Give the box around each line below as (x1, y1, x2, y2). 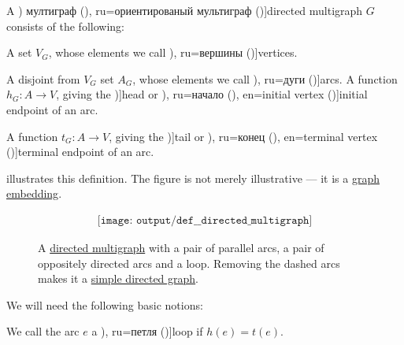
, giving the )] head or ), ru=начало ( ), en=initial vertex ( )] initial (56, 86, 368, 102)
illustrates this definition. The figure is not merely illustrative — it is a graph (6, 169, 380, 186)
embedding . (6, 185, 62, 202)
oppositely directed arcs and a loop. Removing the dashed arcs (38, 254, 340, 271)
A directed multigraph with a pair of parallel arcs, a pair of (38, 239, 324, 255)
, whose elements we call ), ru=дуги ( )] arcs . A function (132, 70, 398, 87)
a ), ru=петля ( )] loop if (91, 323, 203, 339)
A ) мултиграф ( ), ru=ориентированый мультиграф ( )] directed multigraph (6, 2, 363, 18)
